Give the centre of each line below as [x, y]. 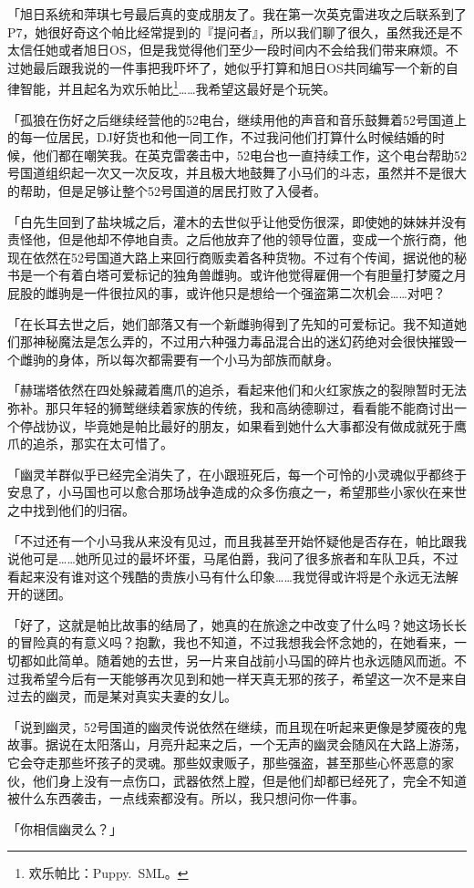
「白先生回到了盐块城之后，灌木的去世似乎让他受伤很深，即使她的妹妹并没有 [237, 221]
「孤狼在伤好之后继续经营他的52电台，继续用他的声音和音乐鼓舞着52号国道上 [237, 119]
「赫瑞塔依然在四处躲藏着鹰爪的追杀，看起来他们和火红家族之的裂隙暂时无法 [237, 390]
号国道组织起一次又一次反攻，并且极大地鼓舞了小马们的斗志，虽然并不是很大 [237, 173]
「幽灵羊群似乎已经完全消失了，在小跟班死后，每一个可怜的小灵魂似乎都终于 [237, 474]
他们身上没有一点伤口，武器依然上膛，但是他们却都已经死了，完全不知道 [249, 780]
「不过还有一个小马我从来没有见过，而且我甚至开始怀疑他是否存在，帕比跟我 [237, 540]
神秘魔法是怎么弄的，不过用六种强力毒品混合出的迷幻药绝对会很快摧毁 [243, 341]
